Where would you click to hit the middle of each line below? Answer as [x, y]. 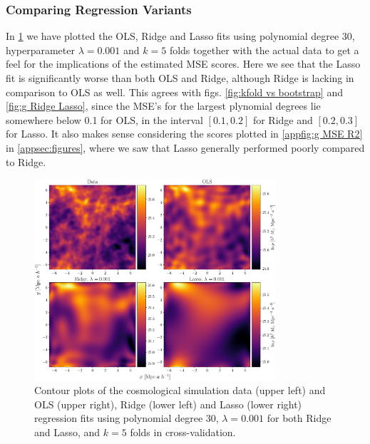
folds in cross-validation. [183, 432]
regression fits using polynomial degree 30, [127, 418]
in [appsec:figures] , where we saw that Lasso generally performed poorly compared [185, 147]
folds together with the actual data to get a [264, 50]
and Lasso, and [67, 432]
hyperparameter [40, 50]
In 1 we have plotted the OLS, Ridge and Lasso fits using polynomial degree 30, [180, 36]
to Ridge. [26, 161]
